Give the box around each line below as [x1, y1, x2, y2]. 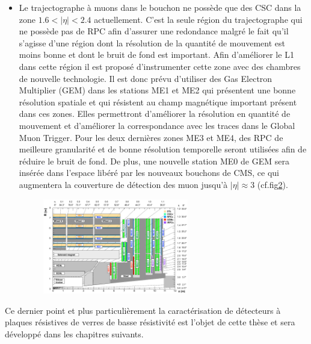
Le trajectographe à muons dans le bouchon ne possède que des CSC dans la [19, 1, 301, 13]
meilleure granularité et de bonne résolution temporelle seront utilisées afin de [19, 143, 307, 155]
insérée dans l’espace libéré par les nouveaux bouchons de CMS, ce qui [19, 166, 279, 179]
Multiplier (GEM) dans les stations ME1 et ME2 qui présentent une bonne [19, 84, 296, 96]
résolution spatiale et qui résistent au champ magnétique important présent [19, 95, 297, 108]
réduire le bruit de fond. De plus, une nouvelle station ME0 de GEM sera [19, 154, 289, 167]
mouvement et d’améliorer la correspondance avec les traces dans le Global [19, 119, 295, 131]
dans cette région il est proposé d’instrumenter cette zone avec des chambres [19, 60, 301, 72]
